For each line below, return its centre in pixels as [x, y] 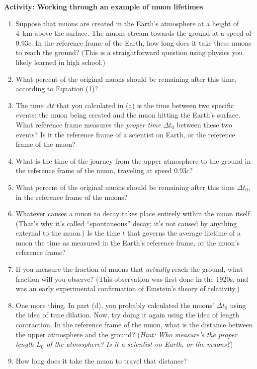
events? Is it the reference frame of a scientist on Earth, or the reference [125, 134]
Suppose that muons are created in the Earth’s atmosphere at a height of [127, 23]
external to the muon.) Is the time [68, 233]
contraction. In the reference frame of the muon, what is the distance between [134, 325]
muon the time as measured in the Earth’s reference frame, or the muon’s [128, 242]
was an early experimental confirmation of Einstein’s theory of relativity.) [128, 288]
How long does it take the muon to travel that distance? [101, 360]
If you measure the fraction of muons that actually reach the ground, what [129, 269]
